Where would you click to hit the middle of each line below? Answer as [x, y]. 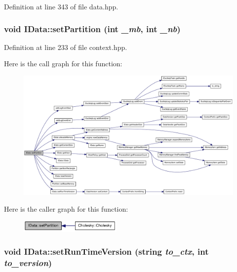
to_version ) [28, 262]
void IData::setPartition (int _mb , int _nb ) [92, 28]
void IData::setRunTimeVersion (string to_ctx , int [106, 251]
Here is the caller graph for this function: [66, 208]
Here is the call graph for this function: [63, 64]
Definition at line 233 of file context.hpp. [66, 47]
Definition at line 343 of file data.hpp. [61, 6]
